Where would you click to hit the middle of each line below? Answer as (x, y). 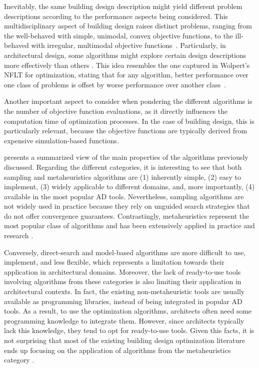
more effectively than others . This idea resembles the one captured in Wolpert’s (127, 65)
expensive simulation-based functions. (61, 140)
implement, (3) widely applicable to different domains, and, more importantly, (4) (129, 186)
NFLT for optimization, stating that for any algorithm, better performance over (126, 75)
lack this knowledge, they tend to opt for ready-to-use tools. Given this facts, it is (129, 330)
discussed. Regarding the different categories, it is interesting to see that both (123, 167)
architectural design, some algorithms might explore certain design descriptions (125, 55)
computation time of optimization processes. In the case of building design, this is (129, 121)
